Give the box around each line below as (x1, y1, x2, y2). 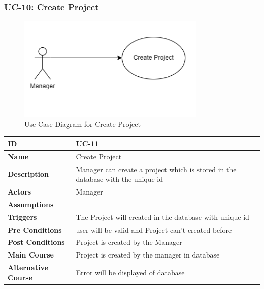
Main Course (8, 249, 54, 260)
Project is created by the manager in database (76, 249, 220, 260)
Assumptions (8, 199, 54, 209)
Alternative (8, 262, 48, 273)
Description (8, 169, 49, 179)
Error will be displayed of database (76, 267, 185, 277)
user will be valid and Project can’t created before (76, 224, 232, 235)
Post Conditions (8, 237, 65, 247)
